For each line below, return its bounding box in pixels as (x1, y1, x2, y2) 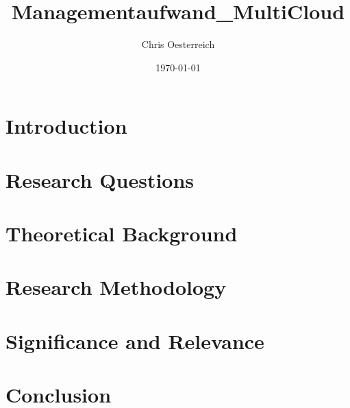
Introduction (5, 112, 127, 140)
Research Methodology (5, 273, 227, 301)
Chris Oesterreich (141, 37, 215, 51)
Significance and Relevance (5, 326, 264, 355)
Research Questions (5, 165, 195, 193)
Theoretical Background (5, 219, 238, 248)
